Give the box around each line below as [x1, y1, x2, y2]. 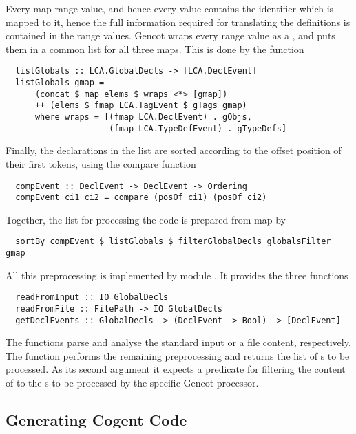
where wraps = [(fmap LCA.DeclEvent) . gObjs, [34, 112, 252, 122]
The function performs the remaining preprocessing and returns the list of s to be [6, 348, 350, 362]
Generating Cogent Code [6, 409, 187, 431]
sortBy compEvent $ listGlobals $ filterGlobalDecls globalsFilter [15, 237, 331, 247]
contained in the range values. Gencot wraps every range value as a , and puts [6, 28, 335, 43]
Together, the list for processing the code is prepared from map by [6, 212, 286, 226]
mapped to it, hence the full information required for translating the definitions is [6, 14, 350, 29]
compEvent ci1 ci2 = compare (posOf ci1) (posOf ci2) [15, 193, 267, 203]
